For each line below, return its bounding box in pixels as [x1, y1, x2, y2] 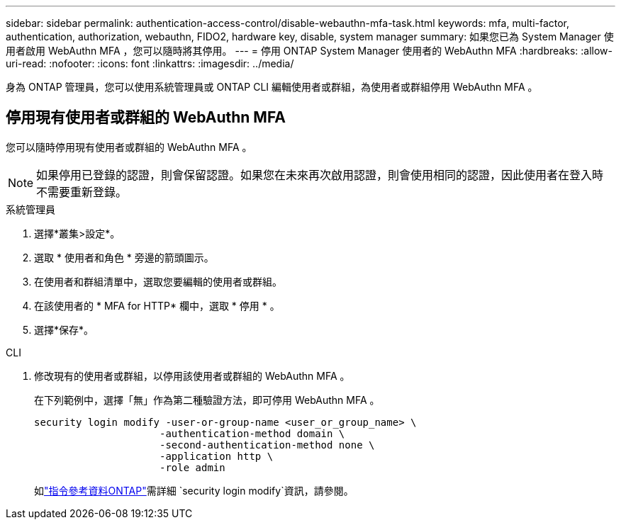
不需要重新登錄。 [36, 184, 128, 199]
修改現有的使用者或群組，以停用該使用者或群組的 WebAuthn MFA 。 [34, 369, 350, 382]
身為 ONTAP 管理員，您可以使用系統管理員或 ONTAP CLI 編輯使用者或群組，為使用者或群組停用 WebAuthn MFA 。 [6, 81, 538, 93]
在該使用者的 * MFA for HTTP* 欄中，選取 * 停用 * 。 [34, 299, 280, 312]
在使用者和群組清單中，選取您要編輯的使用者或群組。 [34, 275, 282, 288]
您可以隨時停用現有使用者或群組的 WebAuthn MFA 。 [6, 140, 252, 153]
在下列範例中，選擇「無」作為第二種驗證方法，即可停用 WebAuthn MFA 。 [34, 393, 380, 406]
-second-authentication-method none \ [160, 439, 375, 451]
